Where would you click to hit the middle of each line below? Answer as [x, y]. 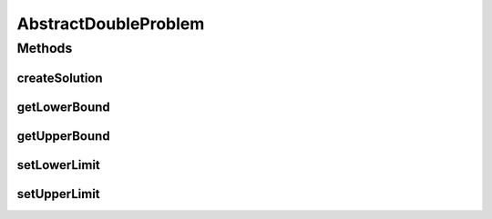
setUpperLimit [58, 194]
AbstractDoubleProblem [111, 24]
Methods [45, 48]
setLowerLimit [58, 165]
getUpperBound [63, 136]
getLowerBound [64, 107]
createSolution [60, 78]
